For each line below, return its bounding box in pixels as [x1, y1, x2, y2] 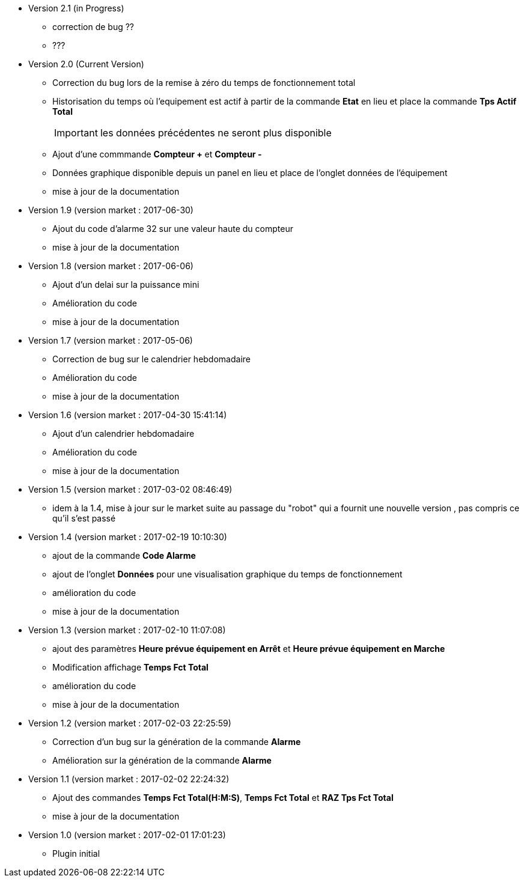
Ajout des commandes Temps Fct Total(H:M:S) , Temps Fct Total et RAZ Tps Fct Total [52, 792, 394, 803]
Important [54, 127, 98, 139]
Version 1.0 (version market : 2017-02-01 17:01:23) [28, 830, 226, 840]
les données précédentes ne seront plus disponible [100, 127, 332, 139]
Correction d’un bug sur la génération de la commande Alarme [52, 737, 301, 747]
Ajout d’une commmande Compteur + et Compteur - [52, 149, 262, 159]
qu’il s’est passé [52, 513, 116, 523]
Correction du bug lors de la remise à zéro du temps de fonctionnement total [52, 78, 356, 88]
